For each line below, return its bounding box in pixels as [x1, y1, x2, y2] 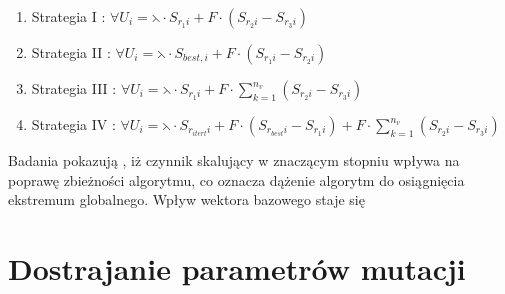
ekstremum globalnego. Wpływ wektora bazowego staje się [8, 189, 365, 210]
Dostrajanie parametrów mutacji [8, 247, 466, 288]
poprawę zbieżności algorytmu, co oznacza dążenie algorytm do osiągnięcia [8, 169, 465, 190]
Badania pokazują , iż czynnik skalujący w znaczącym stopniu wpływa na [8, 150, 460, 170]
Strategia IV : [31, 114, 116, 134]
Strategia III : [31, 78, 117, 98]
